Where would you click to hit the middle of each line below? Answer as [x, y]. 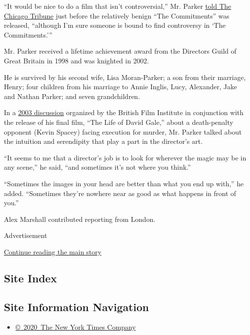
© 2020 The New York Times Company [75, 327]
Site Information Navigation [76, 306]
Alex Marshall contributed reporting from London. [80, 219]
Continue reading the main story [53, 251]
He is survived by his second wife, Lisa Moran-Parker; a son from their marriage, [125, 77]
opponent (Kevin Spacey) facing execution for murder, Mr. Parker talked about [123, 131]
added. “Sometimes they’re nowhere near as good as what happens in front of [120, 193]
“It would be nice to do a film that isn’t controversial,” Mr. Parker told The [118, 6]
